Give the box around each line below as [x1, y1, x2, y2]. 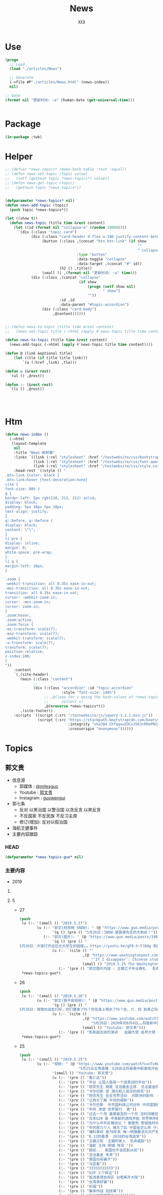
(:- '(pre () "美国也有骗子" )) [58, 1156, 117, 1162]
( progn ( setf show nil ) [87, 284, 136, 289]
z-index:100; [5, 654, 32, 659]
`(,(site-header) [14, 672, 49, 677]
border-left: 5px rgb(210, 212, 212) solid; [5, 495, 97, 500]
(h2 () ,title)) [59, 266, 92, 271]
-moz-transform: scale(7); [5, 631, 60, 636]
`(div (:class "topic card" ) [17, 230, 77, 235]
